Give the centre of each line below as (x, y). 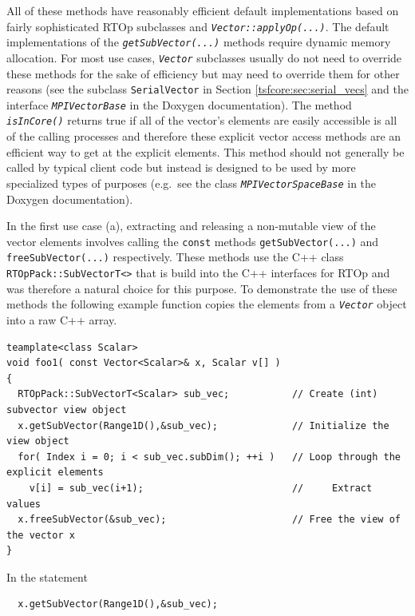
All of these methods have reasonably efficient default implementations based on (203, 10)
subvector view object (67, 409)
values (24, 504)
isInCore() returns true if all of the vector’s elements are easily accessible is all (202, 120)
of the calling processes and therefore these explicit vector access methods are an (204, 136)
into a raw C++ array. (62, 319)
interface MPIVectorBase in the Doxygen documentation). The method (179, 104)
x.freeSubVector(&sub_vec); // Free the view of (209, 520)
